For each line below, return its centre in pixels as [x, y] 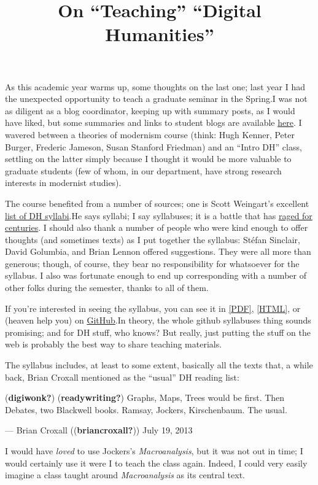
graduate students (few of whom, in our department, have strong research [143, 170]
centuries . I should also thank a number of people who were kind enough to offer [157, 227]
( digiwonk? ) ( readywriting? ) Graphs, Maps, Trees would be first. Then [145, 398]
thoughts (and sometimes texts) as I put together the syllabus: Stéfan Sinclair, [153, 239]
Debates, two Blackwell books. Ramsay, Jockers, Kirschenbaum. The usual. [146, 409]
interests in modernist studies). [63, 183]
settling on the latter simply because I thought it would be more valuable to [148, 159]
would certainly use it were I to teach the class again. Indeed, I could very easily [156, 463]
